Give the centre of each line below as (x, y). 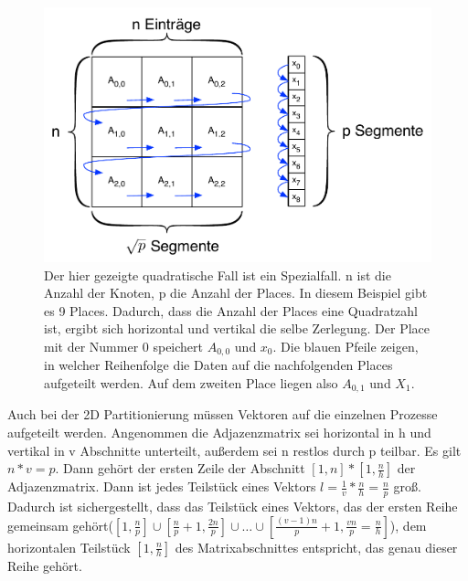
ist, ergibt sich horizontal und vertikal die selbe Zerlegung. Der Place (237, 328)
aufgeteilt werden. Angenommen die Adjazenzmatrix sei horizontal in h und (219, 432)
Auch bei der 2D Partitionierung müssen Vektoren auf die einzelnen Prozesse (223, 414)
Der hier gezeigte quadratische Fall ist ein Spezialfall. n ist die (218, 275)
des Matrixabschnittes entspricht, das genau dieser (316, 547)
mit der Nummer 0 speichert (124, 346)
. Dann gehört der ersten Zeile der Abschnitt (180, 468)
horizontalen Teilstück (69, 547)
